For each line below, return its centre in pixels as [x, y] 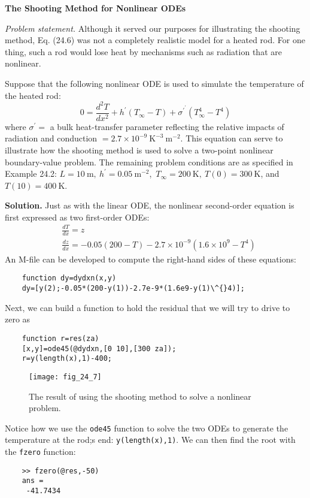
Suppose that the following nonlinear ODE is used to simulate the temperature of [154, 83]
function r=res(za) [60, 338]
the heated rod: [33, 95]
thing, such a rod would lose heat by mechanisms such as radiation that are [143, 51]
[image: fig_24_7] [65, 377]
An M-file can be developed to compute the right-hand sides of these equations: [151, 259]
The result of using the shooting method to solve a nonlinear [140, 396]
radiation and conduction [51, 138]
